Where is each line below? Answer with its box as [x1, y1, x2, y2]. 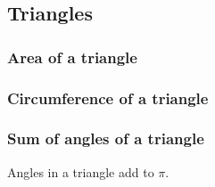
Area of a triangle [7, 45, 137, 68]
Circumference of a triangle [7, 86, 209, 109]
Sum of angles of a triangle [7, 127, 204, 150]
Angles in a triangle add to [7, 162, 154, 181]
